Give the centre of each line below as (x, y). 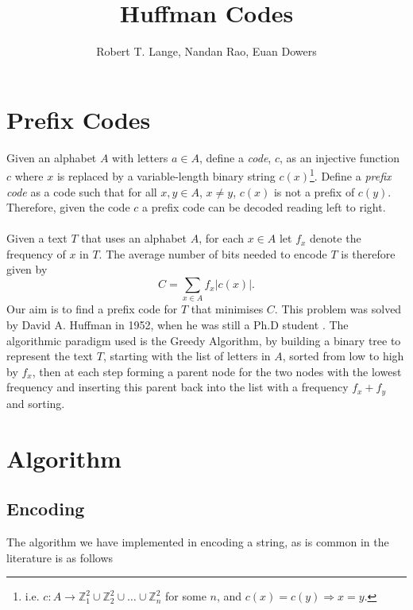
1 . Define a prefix (350, 175)
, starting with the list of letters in (187, 356)
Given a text (37, 238)
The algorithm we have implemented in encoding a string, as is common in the (198, 541)
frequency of (36, 253)
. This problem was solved (338, 309)
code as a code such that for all (82, 191)
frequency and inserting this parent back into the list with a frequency (178, 387)
